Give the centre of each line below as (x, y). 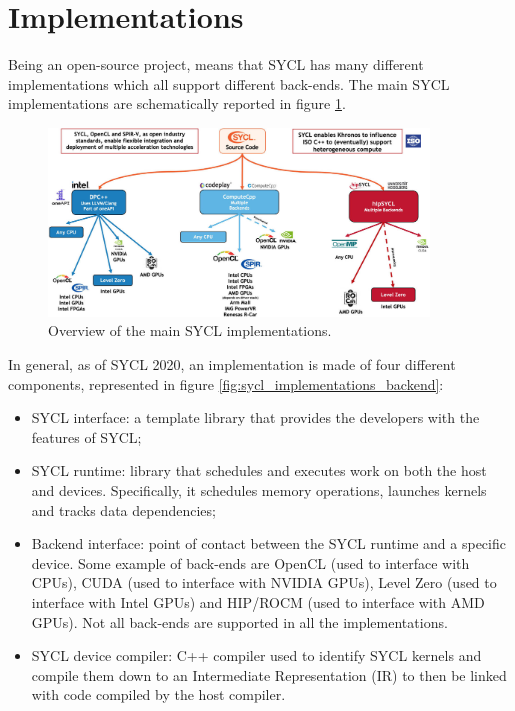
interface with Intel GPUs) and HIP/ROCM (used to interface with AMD (258, 601)
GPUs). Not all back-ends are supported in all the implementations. (239, 621)
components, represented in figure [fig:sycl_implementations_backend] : (226, 383)
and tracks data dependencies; (123, 509)
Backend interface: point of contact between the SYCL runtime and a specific (268, 543)
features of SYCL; (86, 436)
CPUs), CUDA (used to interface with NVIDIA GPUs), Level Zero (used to (264, 582)
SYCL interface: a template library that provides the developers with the (255, 417)
